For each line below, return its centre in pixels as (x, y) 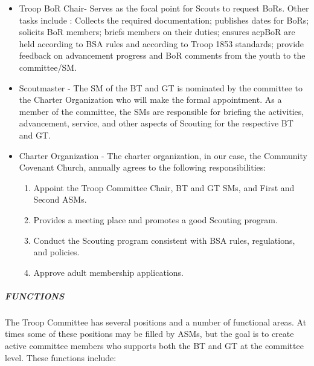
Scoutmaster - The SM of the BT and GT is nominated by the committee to (161, 87)
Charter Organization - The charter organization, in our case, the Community (163, 155)
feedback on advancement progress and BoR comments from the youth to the (162, 55)
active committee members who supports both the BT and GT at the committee (154, 346)
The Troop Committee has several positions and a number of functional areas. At (156, 322)
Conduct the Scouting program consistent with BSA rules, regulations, (164, 240)
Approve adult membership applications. (108, 272)
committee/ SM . (48, 67)
